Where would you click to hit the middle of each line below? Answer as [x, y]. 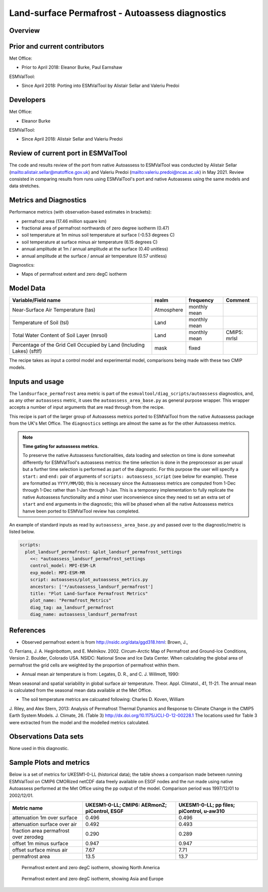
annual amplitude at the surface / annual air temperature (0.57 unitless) [94, 256]
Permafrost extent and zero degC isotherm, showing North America [91, 867]
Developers [27, 100]
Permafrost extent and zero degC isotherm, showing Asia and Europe [93, 879]
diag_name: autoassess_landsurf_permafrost [84, 614]
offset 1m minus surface [40, 843]
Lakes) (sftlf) [27, 351]
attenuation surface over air [44, 824]
